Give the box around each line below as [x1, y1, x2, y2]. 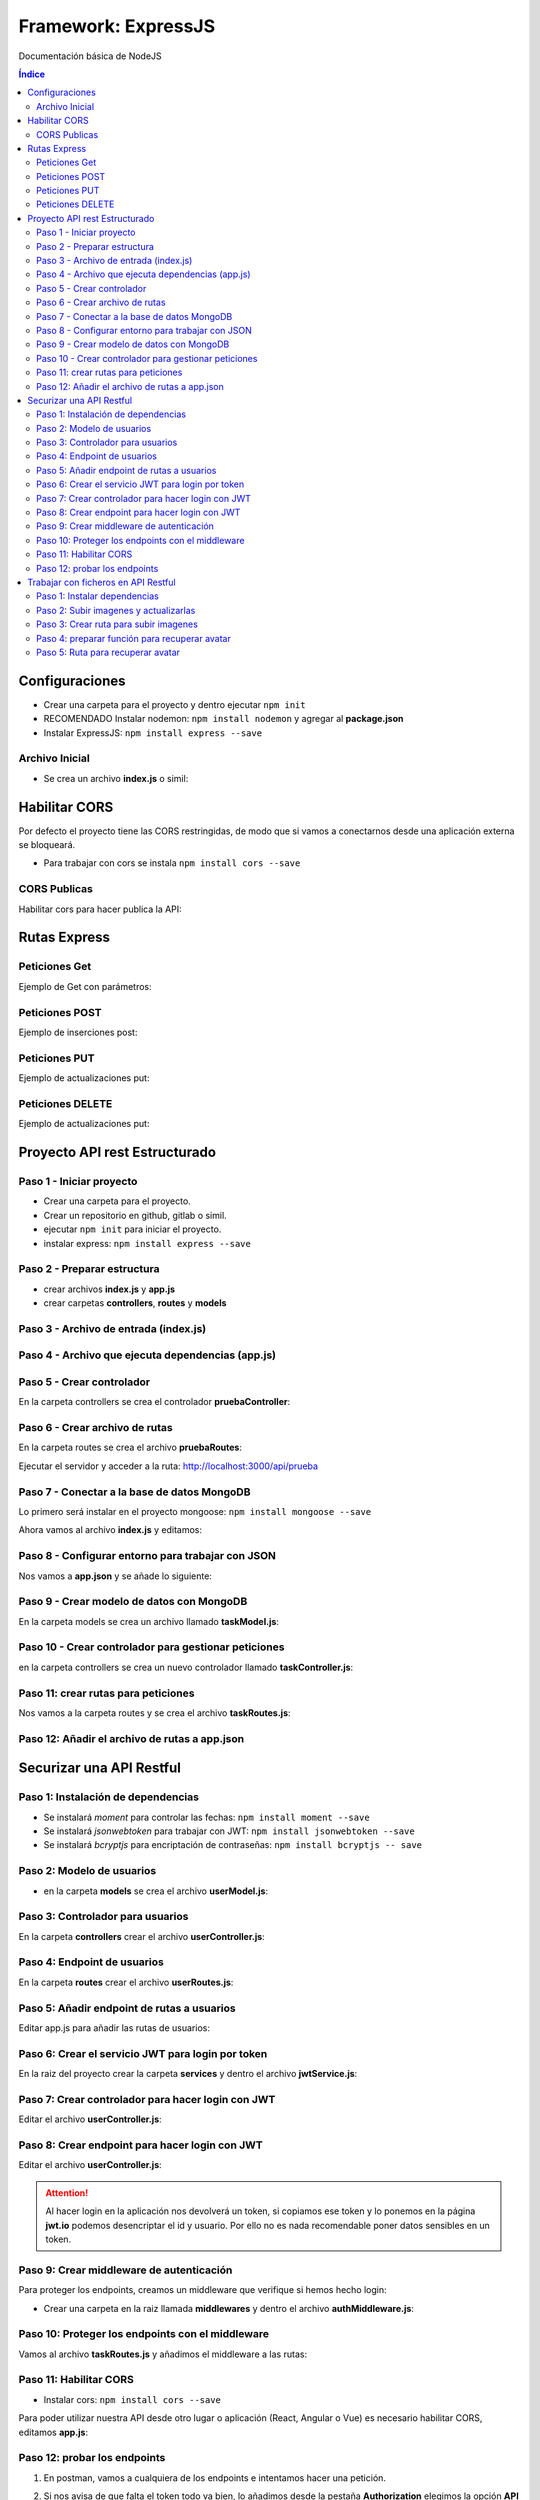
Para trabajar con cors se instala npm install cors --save [43, 857, 301, 869]
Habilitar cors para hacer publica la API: [18, 903, 182, 915]
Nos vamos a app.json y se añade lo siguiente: [18, 1570, 212, 1582]
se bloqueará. [18, 839, 76, 851]
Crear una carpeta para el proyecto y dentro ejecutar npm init [43, 698, 306, 710]
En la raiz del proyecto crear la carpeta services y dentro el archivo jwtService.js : [18, 2068, 358, 2080]
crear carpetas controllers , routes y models [43, 1297, 227, 1309]
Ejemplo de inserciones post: [18, 1026, 138, 1038]
